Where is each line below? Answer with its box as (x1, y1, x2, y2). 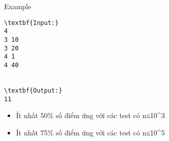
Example (4, 1, 31, 11)
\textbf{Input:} (4, 19, 59, 26)
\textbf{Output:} (4, 87, 62, 94)
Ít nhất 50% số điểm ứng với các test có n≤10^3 (16, 110, 165, 121)
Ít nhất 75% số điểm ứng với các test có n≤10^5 (16, 127, 165, 137)
